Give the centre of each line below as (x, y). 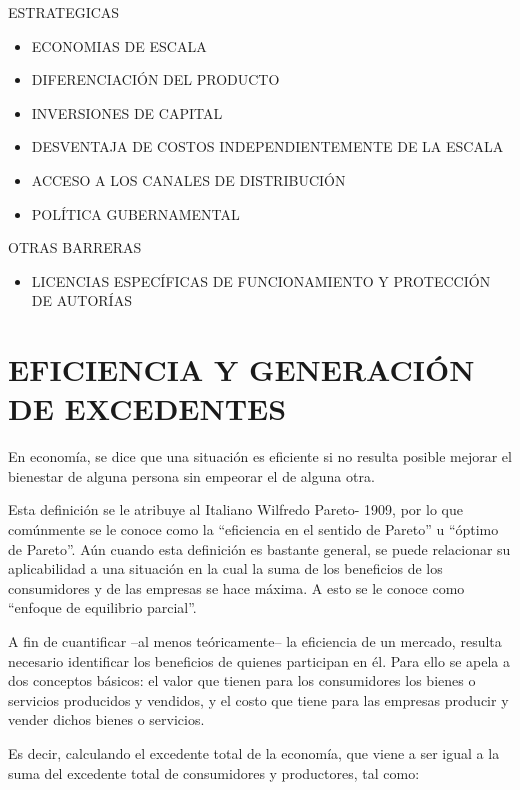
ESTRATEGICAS (64, 12)
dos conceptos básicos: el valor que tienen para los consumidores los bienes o (242, 680)
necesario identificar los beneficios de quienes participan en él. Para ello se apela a (259, 660)
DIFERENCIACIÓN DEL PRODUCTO (155, 79)
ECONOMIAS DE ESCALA (119, 45)
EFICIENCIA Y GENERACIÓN (241, 369)
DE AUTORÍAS (81, 300)
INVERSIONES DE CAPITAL (127, 112)
